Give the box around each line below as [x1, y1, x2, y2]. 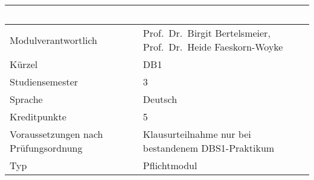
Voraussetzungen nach [10, 127, 103, 141]
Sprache [10, 92, 43, 106]
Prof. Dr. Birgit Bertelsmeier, [143, 26, 271, 40]
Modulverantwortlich [10, 33, 98, 47]
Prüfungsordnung [10, 141, 83, 155]
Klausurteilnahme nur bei [143, 127, 251, 141]
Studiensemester [10, 75, 78, 88]
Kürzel [10, 57, 38, 71]
